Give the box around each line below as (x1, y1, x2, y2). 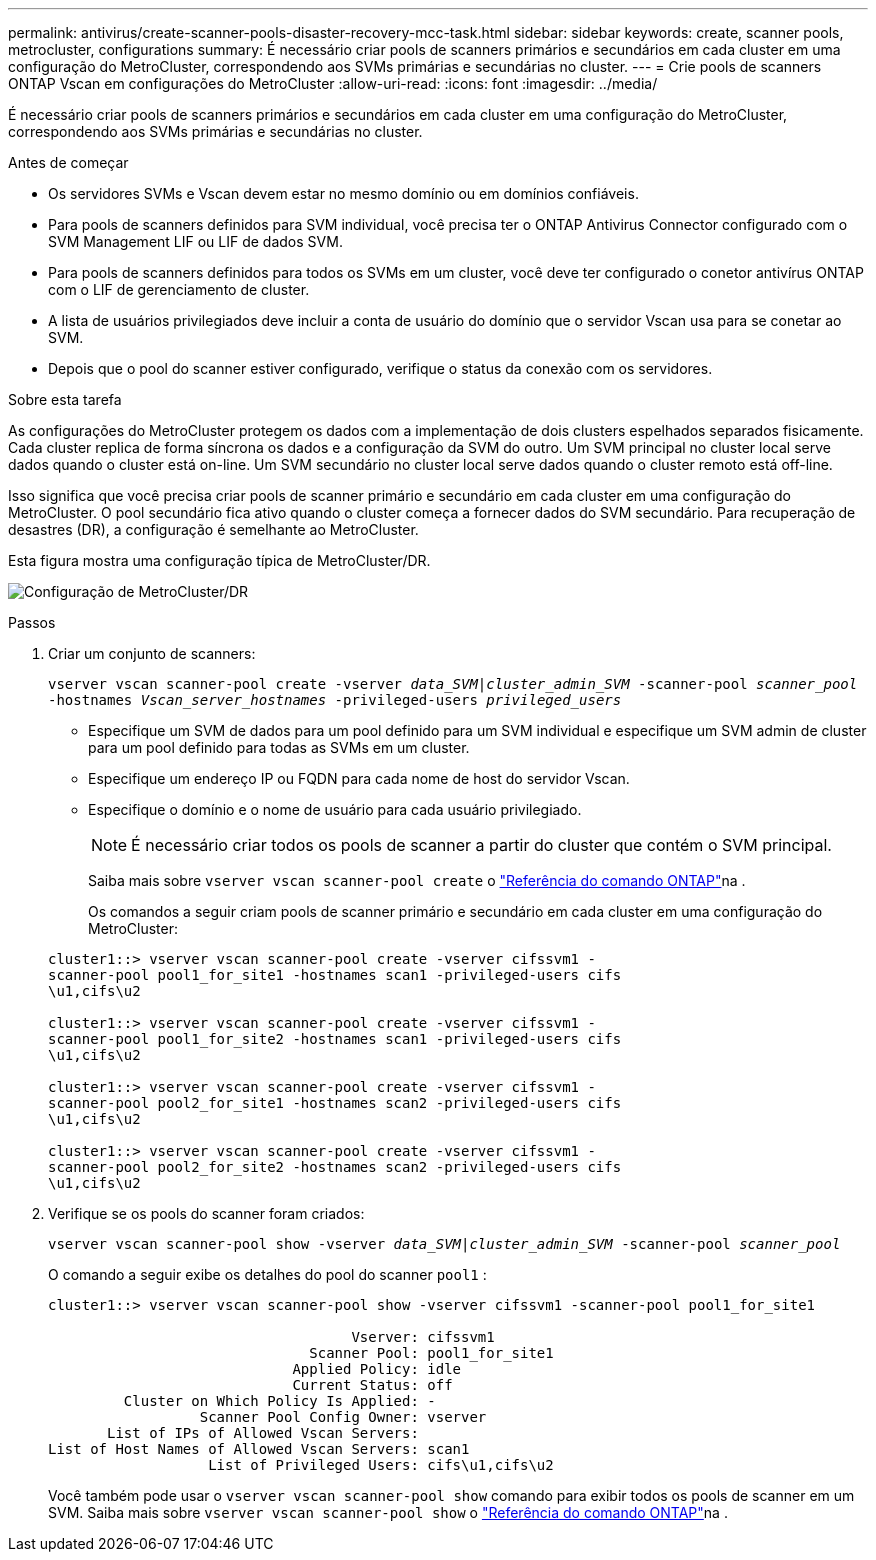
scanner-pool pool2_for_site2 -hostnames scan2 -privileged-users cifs (48, 1159, 622, 1175)
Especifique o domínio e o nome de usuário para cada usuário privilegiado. (88, 801, 582, 818)
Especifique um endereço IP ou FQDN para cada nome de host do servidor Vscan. (88, 770, 630, 787)
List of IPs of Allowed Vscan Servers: (107, 1425, 419, 1441)
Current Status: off (292, 1377, 453, 1393)
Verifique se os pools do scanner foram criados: (48, 1205, 365, 1222)
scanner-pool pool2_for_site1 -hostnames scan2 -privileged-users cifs (48, 1095, 622, 1111)
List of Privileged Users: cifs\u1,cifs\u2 (208, 1457, 554, 1473)
